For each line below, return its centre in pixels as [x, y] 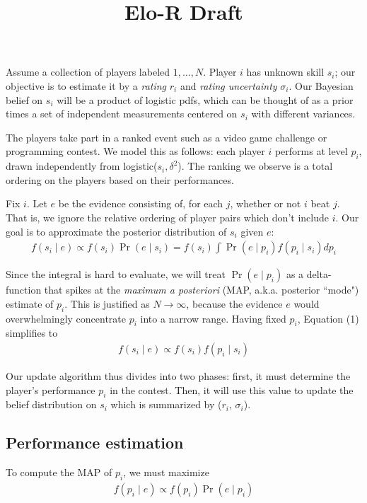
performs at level [311, 151]
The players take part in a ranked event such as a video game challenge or [167, 137]
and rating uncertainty [228, 85]
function [24, 290]
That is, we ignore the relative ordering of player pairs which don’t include [167, 217]
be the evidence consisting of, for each [141, 203]
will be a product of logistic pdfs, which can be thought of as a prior [205, 99]
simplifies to [32, 333]
